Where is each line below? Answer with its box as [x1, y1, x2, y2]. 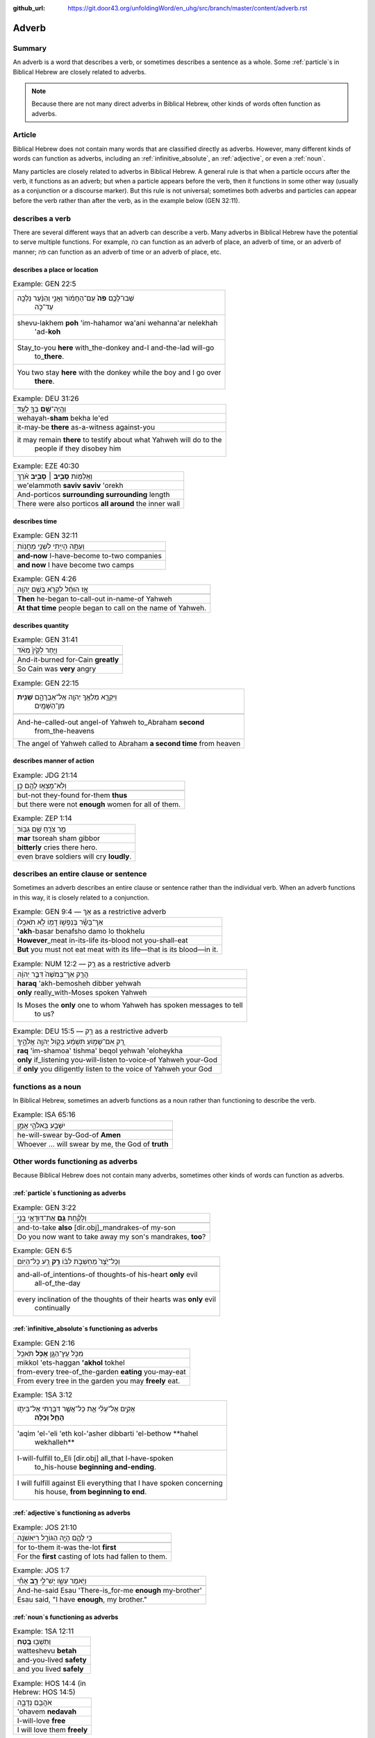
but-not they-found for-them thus [17, 790, 128, 800]
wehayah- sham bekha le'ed [17, 413, 109, 423]
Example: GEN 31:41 [12, 635, 78, 644]
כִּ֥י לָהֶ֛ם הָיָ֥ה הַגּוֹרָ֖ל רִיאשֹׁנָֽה [17, 1533, 93, 1543]
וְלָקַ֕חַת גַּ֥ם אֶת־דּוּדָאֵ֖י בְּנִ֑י [17, 1213, 87, 1223]
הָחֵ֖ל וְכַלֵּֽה [34, 1413, 65, 1422]
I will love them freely [17, 1725, 88, 1735]
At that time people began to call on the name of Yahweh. [17, 603, 207, 612]
